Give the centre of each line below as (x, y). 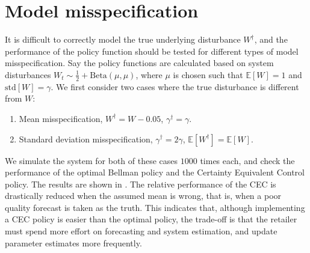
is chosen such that (208, 74)
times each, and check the (247, 160)
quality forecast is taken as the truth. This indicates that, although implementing (155, 207)
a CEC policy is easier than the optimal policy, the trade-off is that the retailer (151, 219)
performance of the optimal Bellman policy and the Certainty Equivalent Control (155, 172)
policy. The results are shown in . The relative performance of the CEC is (141, 184)
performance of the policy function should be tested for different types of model (152, 51)
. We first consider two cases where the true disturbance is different (175, 86)
